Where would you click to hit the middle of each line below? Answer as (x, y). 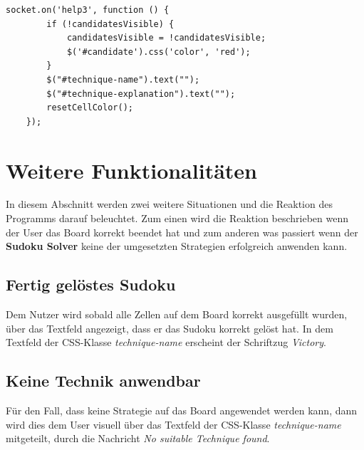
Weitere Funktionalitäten (131, 170)
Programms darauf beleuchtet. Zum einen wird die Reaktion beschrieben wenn (177, 218)
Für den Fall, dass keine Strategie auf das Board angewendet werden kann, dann (182, 410)
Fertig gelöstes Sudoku (91, 284)
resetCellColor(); (90, 108)
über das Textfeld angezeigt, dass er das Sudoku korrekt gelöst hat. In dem (170, 328)
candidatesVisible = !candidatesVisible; (166, 38)
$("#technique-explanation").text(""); (141, 94)
